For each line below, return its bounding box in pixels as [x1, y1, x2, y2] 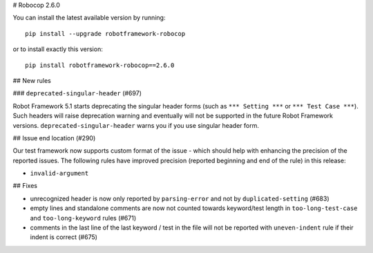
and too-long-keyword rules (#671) [30, 214, 137, 222]
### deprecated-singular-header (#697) [12, 89, 142, 97]
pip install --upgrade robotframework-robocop [25, 30, 186, 37]
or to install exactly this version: [12, 45, 103, 53]
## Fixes [12, 182, 38, 190]
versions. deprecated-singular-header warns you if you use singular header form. [12, 121, 259, 129]
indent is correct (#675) [30, 233, 98, 241]
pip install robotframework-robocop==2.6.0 [25, 61, 175, 69]
